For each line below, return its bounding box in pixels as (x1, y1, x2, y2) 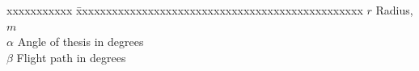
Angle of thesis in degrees (17, 33, 144, 50)
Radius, (375, 2, 413, 18)
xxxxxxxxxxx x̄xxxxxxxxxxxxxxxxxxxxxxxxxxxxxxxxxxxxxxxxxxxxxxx (6, 2, 363, 18)
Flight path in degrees (16, 48, 126, 65)
